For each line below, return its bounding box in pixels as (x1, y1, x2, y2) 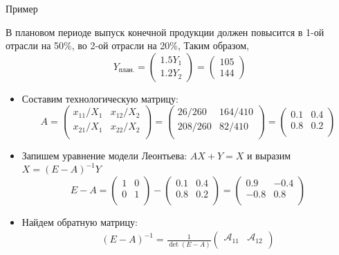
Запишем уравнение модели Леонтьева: (21, 148, 187, 162)
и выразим (246, 148, 291, 162)
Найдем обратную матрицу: (21, 214, 138, 229)
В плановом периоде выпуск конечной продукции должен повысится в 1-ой (6, 24, 324, 39)
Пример (6, 1, 38, 15)
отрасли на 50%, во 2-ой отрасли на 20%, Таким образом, (6, 38, 250, 53)
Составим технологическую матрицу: (21, 91, 178, 105)
